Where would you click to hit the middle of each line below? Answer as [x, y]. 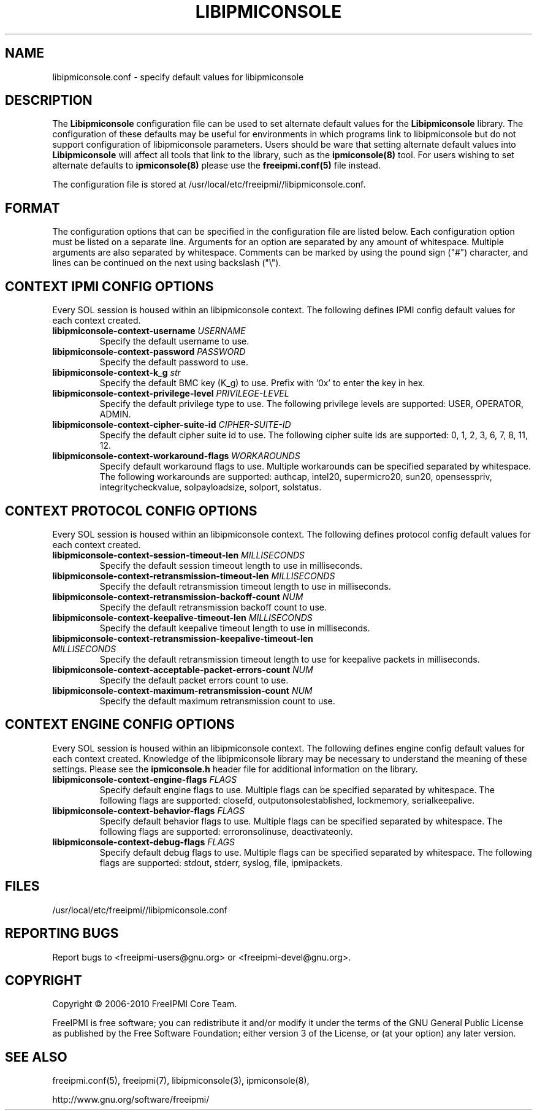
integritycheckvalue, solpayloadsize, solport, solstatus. [211, 487]
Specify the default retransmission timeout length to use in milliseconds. [245, 586]
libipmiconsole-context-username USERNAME [149, 331]
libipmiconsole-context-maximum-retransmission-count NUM [182, 690]
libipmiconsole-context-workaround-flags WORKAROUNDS [176, 456]
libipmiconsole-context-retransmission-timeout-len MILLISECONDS [194, 576]
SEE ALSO [36, 1057]
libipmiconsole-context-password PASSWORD [149, 352]
